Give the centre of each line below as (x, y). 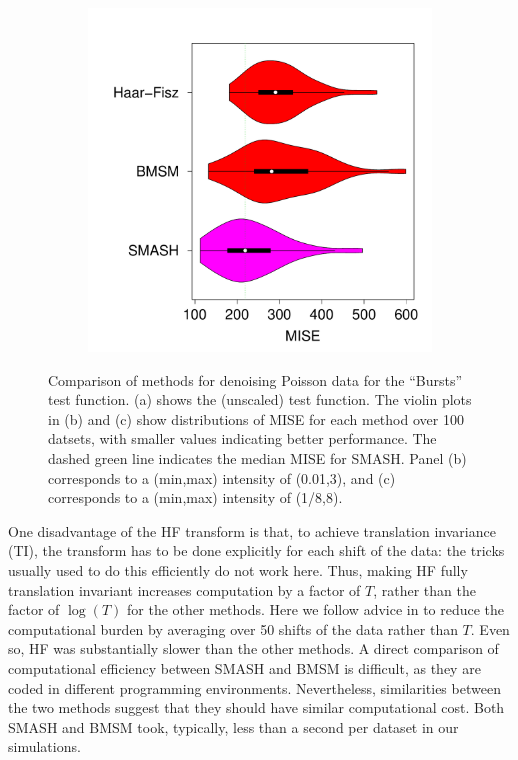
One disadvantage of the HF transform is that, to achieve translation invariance (252, 530)
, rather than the (424, 589)
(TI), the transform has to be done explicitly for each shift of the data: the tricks (256, 550)
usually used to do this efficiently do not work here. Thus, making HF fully (238, 569)
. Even (490, 628)
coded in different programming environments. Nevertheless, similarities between (254, 687)
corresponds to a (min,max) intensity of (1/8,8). (195, 497)
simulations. (44, 746)
